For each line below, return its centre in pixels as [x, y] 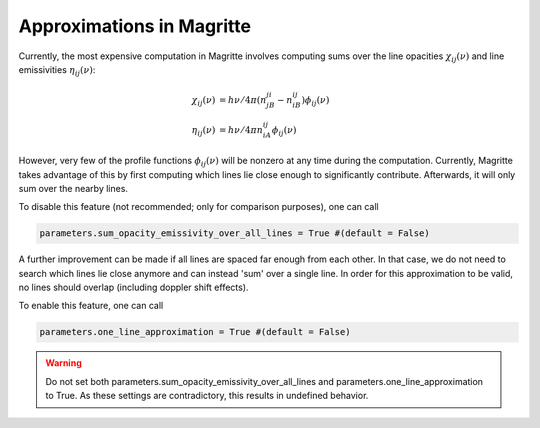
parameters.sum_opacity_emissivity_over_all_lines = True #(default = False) [234, 233]
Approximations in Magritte [135, 26]
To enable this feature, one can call [91, 306]
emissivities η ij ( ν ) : [57, 70]
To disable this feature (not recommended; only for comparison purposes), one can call [198, 207]
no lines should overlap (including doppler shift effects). [133, 287]
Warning [63, 363]
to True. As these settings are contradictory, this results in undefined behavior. [207, 396]
